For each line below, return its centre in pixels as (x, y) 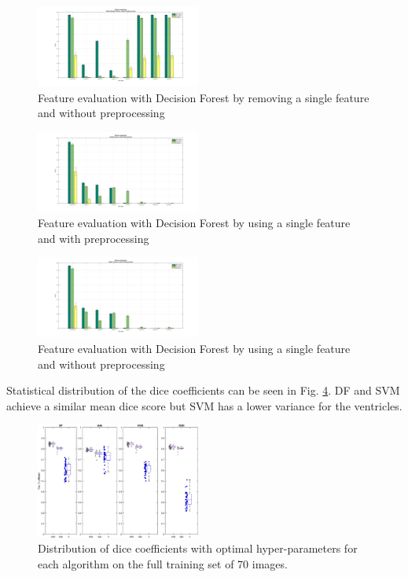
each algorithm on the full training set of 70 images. (163, 564)
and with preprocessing (94, 238)
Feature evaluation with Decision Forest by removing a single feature (204, 97)
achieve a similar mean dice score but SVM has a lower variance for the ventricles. (204, 405)
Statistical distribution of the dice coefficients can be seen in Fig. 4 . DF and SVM (203, 390)
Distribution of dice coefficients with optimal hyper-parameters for (198, 548)
